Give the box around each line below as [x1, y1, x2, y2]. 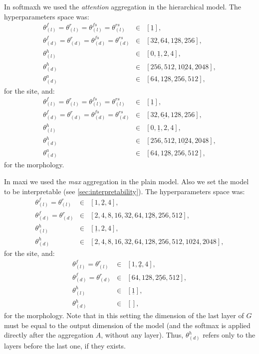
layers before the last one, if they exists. [4, 340, 126, 351]
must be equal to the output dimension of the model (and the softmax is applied [4, 320, 251, 330]
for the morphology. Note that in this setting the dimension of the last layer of [4, 310, 244, 320]
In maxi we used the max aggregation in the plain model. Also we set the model [4, 176, 249, 187]
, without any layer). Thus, [101, 330, 184, 340]
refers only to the [203, 330, 256, 340]
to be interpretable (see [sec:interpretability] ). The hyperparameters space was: [4, 186, 245, 196]
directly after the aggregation [4, 330, 94, 340]
